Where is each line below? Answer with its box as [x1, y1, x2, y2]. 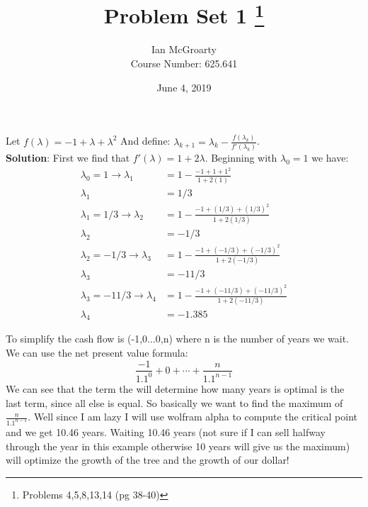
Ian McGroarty [151, 42, 217, 57]
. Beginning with [205, 150, 277, 165]
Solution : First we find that [6, 150, 130, 165]
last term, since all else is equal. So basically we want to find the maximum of [6, 395, 343, 410]
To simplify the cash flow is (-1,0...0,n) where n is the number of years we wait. [6, 331, 350, 346]
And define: [120, 133, 171, 148]
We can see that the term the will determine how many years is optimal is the [6, 381, 345, 396]
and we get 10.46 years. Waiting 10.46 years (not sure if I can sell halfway [6, 424, 326, 439]
